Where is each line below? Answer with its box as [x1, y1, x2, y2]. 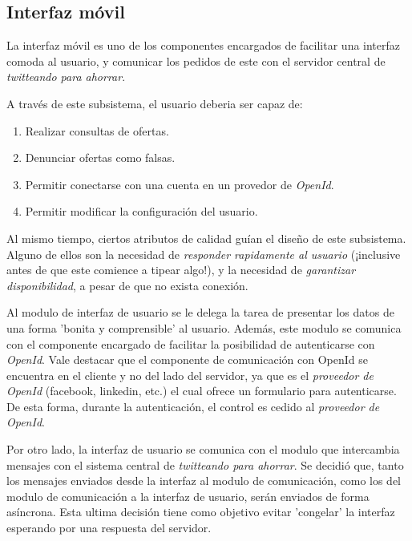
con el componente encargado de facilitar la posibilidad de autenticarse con [6, 335, 375, 352]
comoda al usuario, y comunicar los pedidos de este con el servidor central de [6, 52, 386, 69]
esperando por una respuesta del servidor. [6, 519, 212, 536]
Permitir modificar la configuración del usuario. [25, 203, 258, 220]
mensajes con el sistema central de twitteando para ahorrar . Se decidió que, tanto [6, 456, 404, 473]
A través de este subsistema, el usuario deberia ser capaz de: [6, 95, 303, 111]
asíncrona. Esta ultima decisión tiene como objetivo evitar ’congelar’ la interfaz [6, 503, 395, 520]
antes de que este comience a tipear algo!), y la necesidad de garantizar [6, 261, 356, 278]
